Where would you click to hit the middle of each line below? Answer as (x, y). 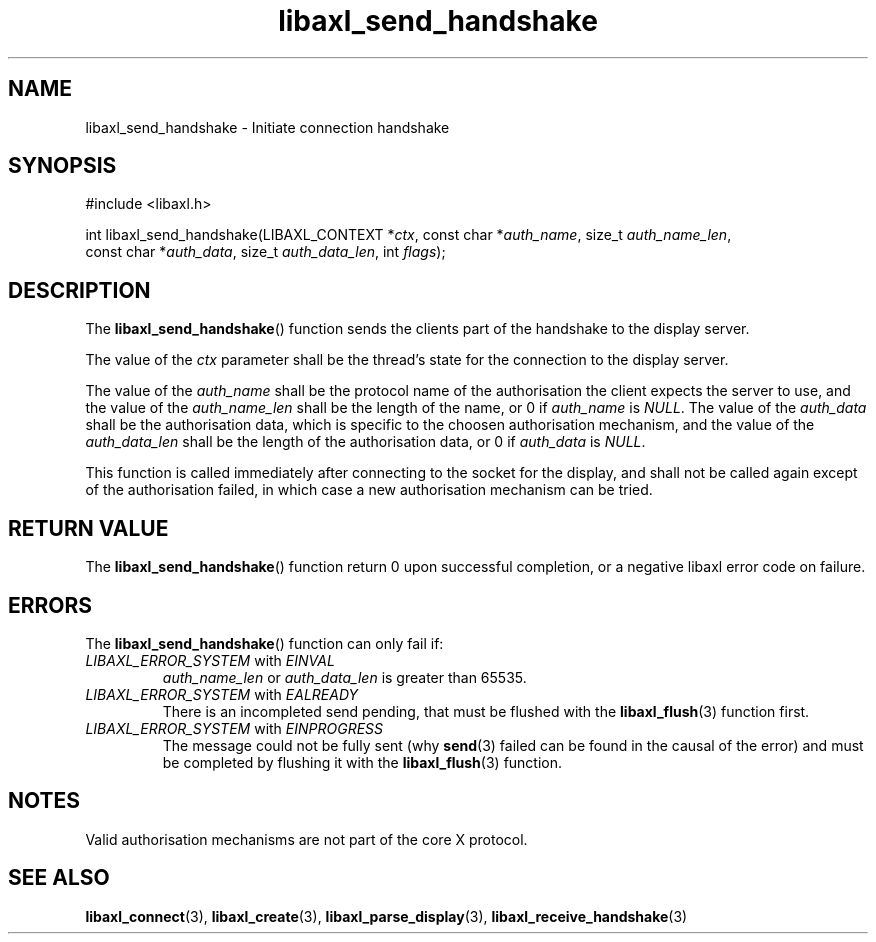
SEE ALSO (59, 878)
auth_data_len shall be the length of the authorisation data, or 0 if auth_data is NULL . (365, 442)
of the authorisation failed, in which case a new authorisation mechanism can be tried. (369, 490)
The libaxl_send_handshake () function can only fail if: (264, 643)
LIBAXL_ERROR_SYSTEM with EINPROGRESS (234, 728)
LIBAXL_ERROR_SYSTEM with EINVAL (210, 660)
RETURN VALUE (88, 528)
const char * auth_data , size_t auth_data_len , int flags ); (265, 252)
